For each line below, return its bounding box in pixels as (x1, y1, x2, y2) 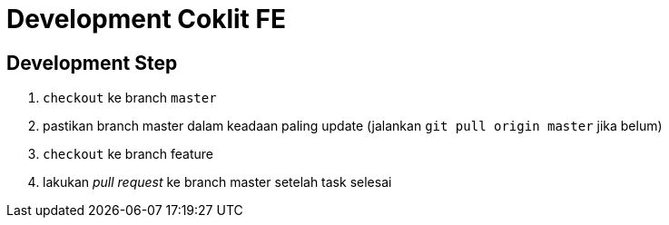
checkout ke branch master (43, 90, 217, 106)
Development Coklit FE (6, 4, 286, 34)
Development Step (6, 51, 178, 74)
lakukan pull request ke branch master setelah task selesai (43, 174, 392, 191)
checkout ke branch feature (43, 146, 214, 162)
